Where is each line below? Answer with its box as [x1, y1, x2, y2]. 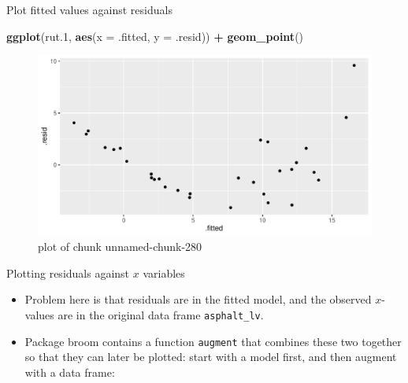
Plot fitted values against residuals [6, 2, 172, 17]
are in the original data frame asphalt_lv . [57, 306, 264, 322]
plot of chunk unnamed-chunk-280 [38, 238, 202, 255]
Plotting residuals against [6, 264, 130, 281]
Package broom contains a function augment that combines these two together [24, 333, 402, 349]
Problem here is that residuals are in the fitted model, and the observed [24, 291, 372, 308]
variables [143, 264, 185, 281]
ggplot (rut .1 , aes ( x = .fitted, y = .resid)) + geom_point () [6, 28, 304, 44]
